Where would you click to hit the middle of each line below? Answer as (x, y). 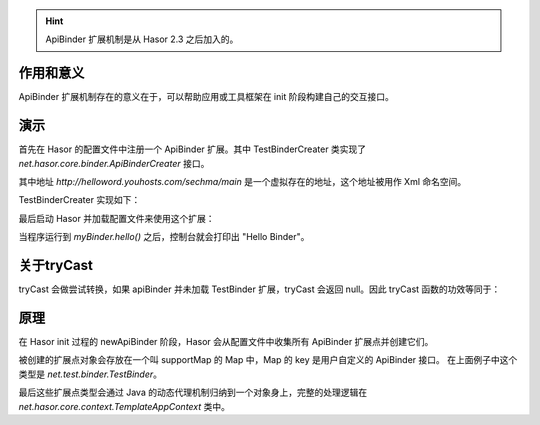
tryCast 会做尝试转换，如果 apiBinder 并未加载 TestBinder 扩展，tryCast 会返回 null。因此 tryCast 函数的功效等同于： (259, 289)
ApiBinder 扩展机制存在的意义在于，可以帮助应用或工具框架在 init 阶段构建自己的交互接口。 (206, 97)
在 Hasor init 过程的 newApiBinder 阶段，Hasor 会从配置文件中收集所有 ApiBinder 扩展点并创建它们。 (226, 341)
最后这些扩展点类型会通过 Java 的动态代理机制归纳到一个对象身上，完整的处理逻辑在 (193, 392)
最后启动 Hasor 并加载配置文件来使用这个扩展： (116, 218)
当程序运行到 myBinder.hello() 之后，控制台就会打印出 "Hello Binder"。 (164, 237)
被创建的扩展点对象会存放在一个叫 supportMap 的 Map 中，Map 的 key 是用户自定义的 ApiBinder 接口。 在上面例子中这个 (268, 360)
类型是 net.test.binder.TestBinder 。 (90, 374)
